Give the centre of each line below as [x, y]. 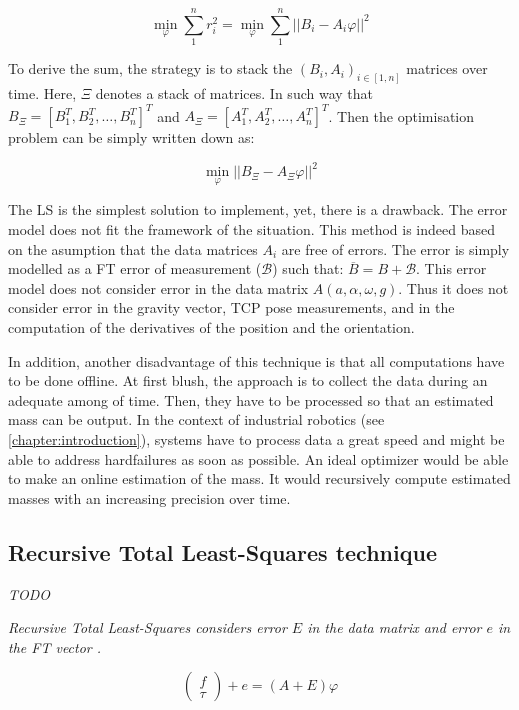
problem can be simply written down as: [131, 137]
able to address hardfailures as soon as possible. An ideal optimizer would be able [258, 458]
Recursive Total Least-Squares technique [222, 551]
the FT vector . [55, 646]
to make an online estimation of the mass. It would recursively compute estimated [259, 478]
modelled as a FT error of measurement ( [135, 268]
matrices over [447, 68]
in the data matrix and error [394, 627]
